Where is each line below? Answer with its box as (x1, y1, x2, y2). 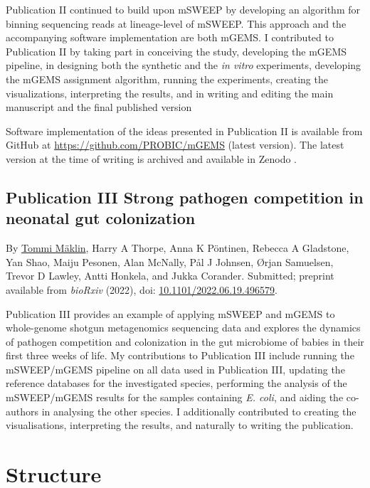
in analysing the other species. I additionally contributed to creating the (41, 403, 356, 418)
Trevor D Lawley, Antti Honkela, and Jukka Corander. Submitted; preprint (6, 268, 334, 283)
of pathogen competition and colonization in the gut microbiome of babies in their (6, 334, 364, 349)
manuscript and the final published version (6, 100, 192, 115)
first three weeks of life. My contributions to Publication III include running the (6, 348, 354, 363)
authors (6, 403, 39, 418)
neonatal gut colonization (6, 207, 196, 229)
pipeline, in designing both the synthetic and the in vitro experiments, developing (6, 58, 361, 73)
